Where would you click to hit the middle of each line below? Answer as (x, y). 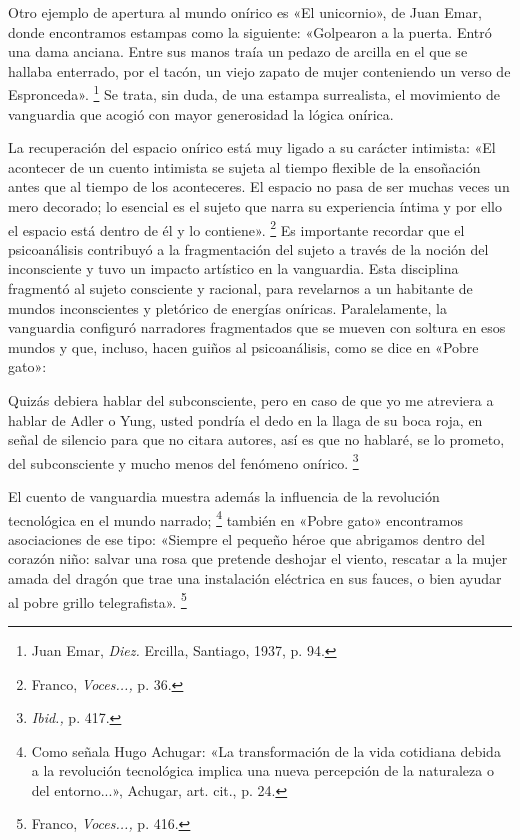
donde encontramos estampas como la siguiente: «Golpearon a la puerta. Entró (250, 31)
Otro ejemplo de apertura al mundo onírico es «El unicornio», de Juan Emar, (245, 12)
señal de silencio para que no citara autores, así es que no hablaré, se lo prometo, (256, 439)
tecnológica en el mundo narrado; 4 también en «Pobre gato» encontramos (236, 518)
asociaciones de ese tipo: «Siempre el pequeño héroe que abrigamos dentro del (246, 538)
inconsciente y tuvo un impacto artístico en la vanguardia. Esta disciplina (233, 268)
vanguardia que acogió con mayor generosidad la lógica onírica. (201, 113)
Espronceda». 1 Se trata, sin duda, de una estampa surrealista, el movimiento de (254, 93)
